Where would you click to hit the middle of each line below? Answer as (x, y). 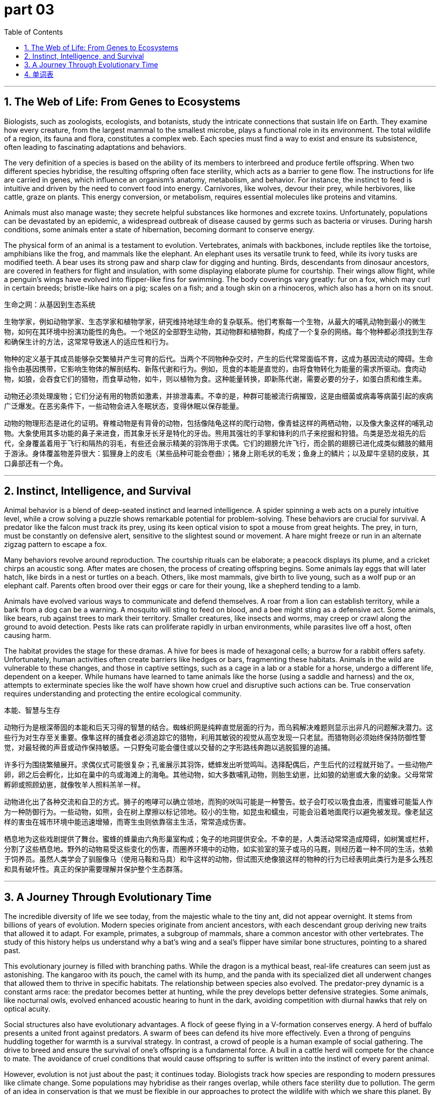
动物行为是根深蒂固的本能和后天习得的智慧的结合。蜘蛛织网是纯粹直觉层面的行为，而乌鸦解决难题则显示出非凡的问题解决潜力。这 (218, 727)
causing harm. (28, 635)
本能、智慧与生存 (32, 710)
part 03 (29, 10)
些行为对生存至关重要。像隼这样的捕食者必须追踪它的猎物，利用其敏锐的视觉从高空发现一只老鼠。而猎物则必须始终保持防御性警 (215, 738)
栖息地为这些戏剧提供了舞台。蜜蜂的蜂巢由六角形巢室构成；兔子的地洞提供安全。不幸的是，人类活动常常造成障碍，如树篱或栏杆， (218, 839)
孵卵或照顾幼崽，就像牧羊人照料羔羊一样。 (74, 785)
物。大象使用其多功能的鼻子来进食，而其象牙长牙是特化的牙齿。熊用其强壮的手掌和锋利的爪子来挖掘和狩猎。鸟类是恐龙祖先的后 (215, 433)
